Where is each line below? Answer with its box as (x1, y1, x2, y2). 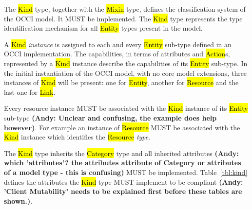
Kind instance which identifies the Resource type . (4, 132, 151, 142)
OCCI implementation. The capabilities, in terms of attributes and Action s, (4, 49, 230, 59)
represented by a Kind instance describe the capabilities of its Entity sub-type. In (4, 58, 248, 68)
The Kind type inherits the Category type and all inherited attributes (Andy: (4, 148, 239, 158)
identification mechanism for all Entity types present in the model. (4, 23, 203, 33)
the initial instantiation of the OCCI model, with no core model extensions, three (4, 68, 247, 78)
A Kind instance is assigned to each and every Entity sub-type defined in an (4, 39, 232, 49)
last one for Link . (4, 87, 56, 97)
